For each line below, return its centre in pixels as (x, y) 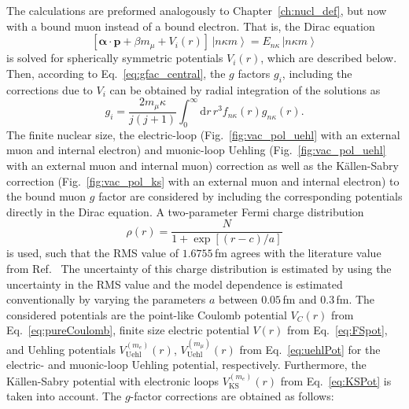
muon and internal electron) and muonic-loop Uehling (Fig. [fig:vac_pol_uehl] (196, 150)
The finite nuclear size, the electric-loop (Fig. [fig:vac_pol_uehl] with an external (203, 134)
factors (254, 73)
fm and (300, 299)
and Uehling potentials (61, 349)
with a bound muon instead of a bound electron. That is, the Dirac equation (191, 26)
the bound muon (46, 196)
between (238, 299)
